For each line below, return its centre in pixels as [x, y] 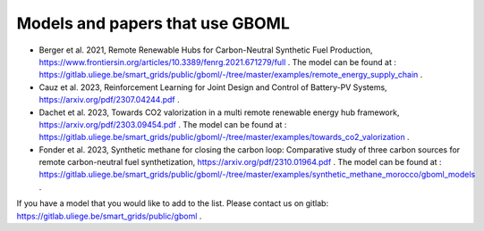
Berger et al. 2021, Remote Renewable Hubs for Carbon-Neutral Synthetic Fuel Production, [206, 50]
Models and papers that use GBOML [153, 23]
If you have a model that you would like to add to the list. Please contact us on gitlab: [173, 203]
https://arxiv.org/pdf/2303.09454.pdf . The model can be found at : [163, 124]
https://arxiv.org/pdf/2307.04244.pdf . [109, 100]
